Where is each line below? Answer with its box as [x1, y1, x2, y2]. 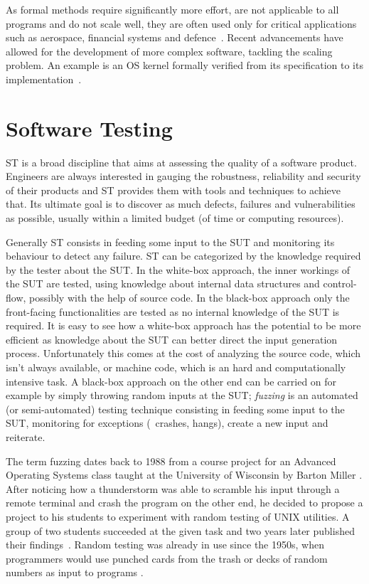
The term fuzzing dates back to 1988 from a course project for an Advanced [6, 453, 336, 468]
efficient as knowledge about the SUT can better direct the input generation [6, 331, 338, 346]
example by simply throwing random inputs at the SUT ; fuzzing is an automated [6, 388, 358, 403]
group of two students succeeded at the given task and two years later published [6, 523, 355, 538]
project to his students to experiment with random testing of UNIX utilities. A [6, 509, 350, 524]
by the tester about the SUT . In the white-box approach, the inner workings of [6, 262, 351, 277]
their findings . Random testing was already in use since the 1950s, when [6, 537, 324, 552]
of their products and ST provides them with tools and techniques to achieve [6, 182, 341, 197]
